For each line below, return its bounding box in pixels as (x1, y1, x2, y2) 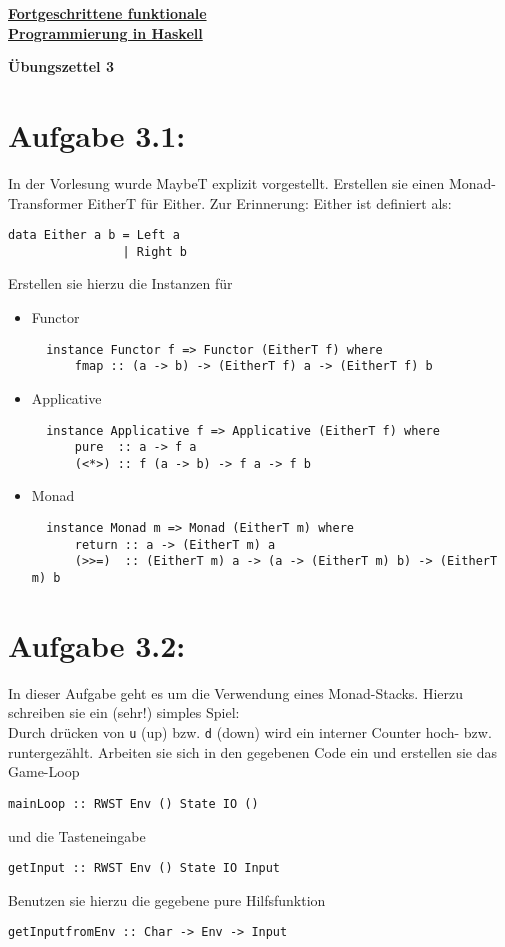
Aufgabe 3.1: (8, 114, 186, 155)
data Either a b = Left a (8, 228, 180, 243)
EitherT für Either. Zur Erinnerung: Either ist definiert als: (87, 192, 452, 213)
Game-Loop (8, 761, 80, 782)
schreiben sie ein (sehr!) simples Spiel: (8, 702, 240, 723)
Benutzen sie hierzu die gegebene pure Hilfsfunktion (8, 889, 326, 910)
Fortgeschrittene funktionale (8, 3, 207, 23)
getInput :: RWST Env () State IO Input (8, 861, 281, 876)
